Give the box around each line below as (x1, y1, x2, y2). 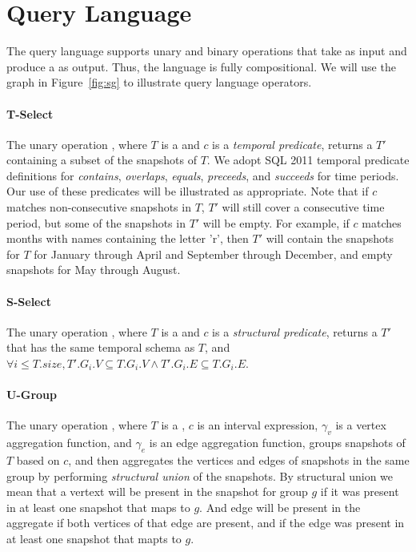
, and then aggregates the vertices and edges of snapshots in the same (68, 452, 410, 469)
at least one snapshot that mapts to (6, 530, 182, 546)
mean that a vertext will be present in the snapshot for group (6, 483, 308, 500)
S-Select (6, 292, 51, 309)
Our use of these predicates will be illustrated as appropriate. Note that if (6, 183, 369, 199)
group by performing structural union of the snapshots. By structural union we (6, 467, 394, 484)
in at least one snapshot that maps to (6, 498, 190, 515)
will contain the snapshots (266, 230, 394, 247)
